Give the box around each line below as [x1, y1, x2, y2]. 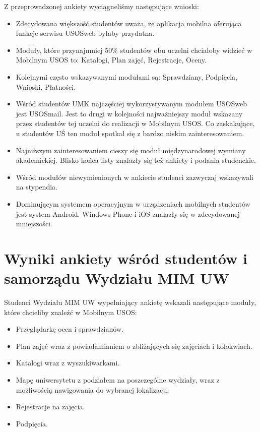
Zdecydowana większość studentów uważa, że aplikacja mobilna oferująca [16, 18, 242, 28]
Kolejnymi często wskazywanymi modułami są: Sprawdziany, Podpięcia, [16, 71, 237, 82]
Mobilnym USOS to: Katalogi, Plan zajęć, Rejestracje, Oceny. [16, 54, 207, 65]
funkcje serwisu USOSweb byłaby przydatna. [16, 28, 155, 38]
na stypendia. [16, 181, 57, 192]
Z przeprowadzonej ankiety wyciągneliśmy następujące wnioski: [4, 1, 199, 11]
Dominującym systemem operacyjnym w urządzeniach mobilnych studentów [16, 198, 250, 209]
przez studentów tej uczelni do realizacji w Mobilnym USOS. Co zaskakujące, [16, 118, 255, 129]
